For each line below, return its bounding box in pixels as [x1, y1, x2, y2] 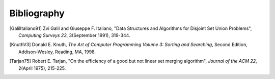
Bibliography [9, 8, 65, 19]
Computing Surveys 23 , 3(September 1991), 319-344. [18, 32, 130, 38]
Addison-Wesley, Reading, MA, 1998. [18, 49, 96, 55]
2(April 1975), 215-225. [18, 65, 66, 71]
